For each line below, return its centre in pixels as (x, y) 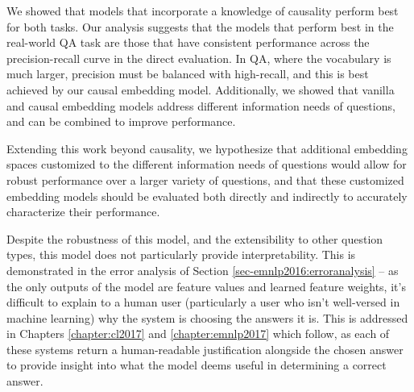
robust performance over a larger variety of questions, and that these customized (205, 179)
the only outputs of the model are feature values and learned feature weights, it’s (206, 286)
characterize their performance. (83, 212)
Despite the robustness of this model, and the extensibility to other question (195, 238)
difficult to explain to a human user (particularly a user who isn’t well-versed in (203, 302)
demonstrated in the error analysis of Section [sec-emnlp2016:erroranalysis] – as (203, 270)
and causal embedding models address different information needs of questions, (201, 105)
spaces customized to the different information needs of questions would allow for (207, 164)
